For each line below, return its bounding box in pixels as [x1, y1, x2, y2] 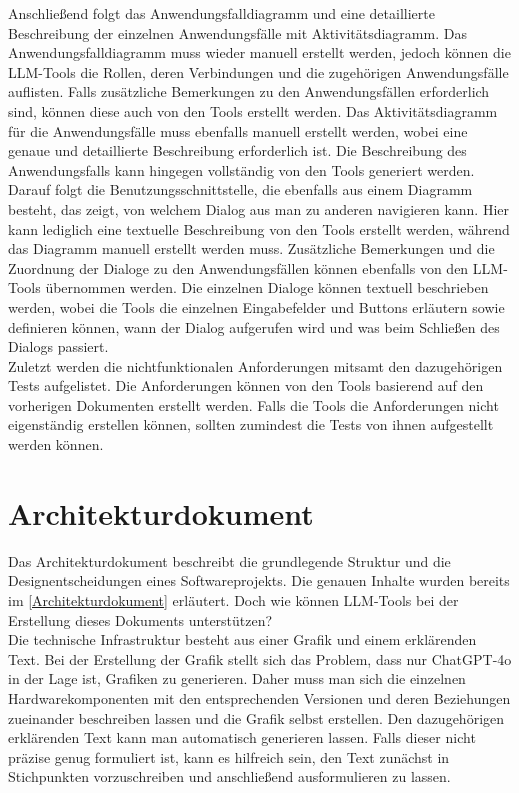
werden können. [8, 434, 104, 455]
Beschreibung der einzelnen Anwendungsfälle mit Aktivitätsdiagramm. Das [8, 22, 467, 43]
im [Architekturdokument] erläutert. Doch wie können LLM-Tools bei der [8, 589, 459, 610]
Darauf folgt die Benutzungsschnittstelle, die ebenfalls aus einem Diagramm [8, 179, 473, 200]
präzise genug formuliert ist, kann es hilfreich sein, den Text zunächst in [8, 746, 450, 767]
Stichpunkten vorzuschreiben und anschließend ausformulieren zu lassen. [8, 766, 451, 787]
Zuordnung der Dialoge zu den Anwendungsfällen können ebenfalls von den [8, 257, 469, 278]
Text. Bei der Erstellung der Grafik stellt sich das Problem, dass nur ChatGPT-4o [8, 648, 512, 669]
